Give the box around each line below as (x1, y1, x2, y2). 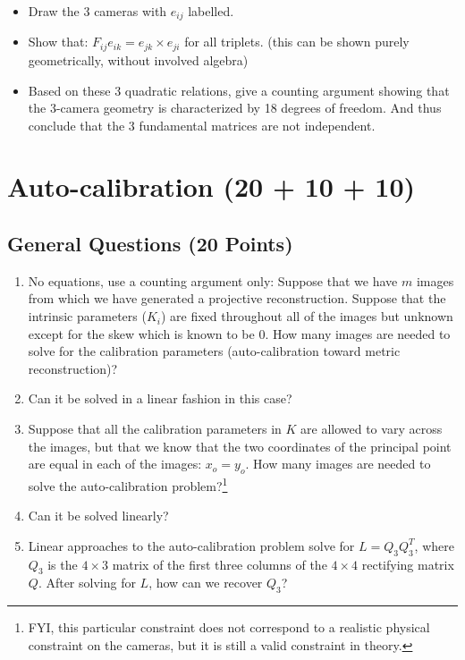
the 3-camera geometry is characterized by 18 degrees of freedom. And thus (28, 98, 442, 117)
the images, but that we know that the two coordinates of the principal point (28, 436, 452, 455)
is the (47, 554, 78, 573)
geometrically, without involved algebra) (28, 50, 249, 69)
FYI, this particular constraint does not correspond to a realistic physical (28, 618, 430, 637)
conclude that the (28, 115, 125, 134)
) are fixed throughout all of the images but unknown (160, 307, 453, 326)
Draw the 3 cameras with (28, 2, 167, 20)
